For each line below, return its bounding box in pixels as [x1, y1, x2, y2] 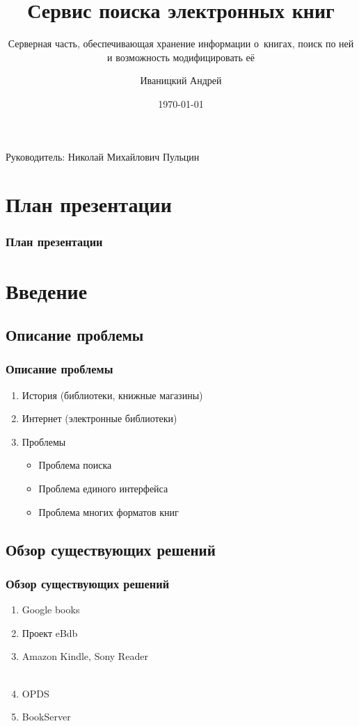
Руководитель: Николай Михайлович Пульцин [6, 149, 200, 163]
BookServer [22, 709, 71, 724]
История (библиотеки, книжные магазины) [22, 387, 203, 402]
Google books [22, 602, 80, 617]
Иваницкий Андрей [140, 73, 222, 88]
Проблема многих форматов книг [38, 504, 179, 519]
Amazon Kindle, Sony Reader [22, 649, 148, 663]
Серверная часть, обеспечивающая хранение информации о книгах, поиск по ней [8, 36, 354, 51]
